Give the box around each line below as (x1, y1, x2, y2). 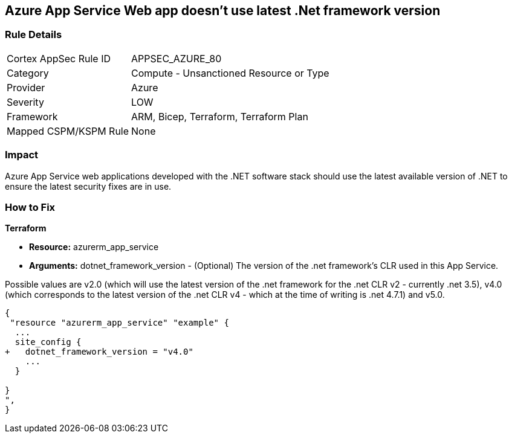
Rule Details (5, 28, 62, 41)
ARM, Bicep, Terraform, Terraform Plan (131, 110, 308, 123)
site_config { (15, 337, 82, 347)
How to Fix (5, 201, 56, 213)
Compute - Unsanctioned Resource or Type (131, 66, 329, 79)
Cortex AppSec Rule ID (7, 52, 111, 65)
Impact (5, 149, 39, 161)
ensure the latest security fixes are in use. (5, 181, 172, 192)
